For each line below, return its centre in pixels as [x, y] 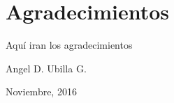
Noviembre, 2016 [41, 92]
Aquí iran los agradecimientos [69, 45]
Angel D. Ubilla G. [46, 68]
